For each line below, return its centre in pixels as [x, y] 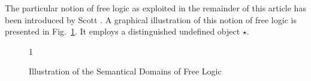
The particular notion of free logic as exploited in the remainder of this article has [155, 8]
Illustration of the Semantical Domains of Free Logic [125, 71]
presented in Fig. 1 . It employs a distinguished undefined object [123, 31]
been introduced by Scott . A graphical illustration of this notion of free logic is [151, 19]
